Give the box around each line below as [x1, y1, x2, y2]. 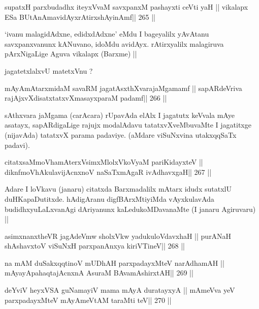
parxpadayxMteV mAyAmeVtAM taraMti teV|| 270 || [5, 294, 172, 305]
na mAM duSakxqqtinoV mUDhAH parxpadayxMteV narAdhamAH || [5, 257, 224, 268]
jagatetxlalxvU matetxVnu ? [5, 65, 93, 76]
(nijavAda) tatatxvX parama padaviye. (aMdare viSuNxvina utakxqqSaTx [5, 129, 237, 140]
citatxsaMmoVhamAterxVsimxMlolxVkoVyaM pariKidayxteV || [5, 157, 203, 167]
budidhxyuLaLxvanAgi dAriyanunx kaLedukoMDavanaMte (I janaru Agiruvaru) [5, 203, 256, 214]
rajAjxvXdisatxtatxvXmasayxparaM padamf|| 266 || [5, 92, 167, 103]
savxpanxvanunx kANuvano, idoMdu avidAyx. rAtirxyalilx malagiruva [5, 38, 224, 49]
